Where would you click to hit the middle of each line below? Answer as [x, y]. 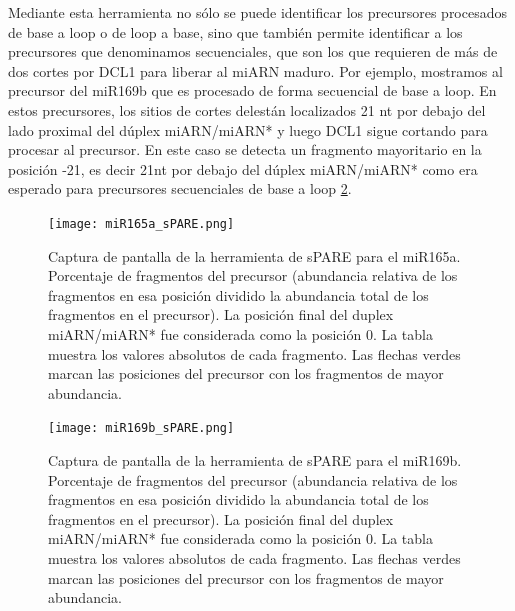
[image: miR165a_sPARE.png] [141, 223]
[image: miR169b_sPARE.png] [141, 428]
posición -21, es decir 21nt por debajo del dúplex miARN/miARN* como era [243, 168]
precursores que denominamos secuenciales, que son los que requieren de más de [253, 51]
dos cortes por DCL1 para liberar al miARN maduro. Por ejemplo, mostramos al [255, 70]
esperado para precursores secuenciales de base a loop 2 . [180, 188]
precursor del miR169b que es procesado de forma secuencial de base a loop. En [252, 90]
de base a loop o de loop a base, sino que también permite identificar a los [235, 31]
